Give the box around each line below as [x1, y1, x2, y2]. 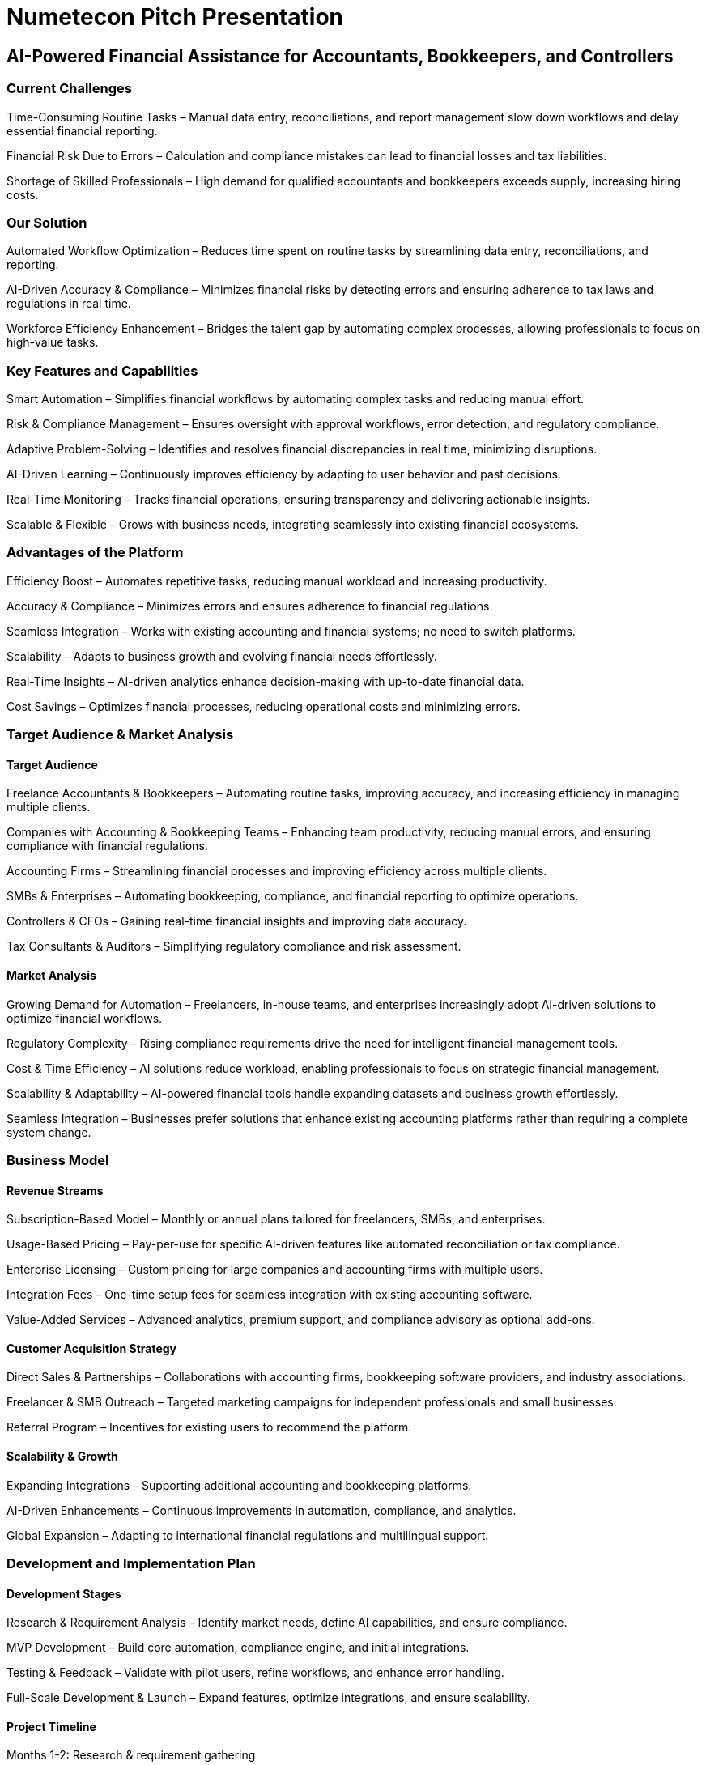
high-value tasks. [6, 335, 99, 350]
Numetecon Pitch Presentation [6, 3, 344, 31]
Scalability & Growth [6, 1449, 118, 1464]
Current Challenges [6, 80, 132, 97]
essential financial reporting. [6, 123, 158, 138]
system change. [6, 1125, 91, 1139]
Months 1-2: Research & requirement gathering [6, 1748, 256, 1763]
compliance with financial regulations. [6, 839, 208, 853]
